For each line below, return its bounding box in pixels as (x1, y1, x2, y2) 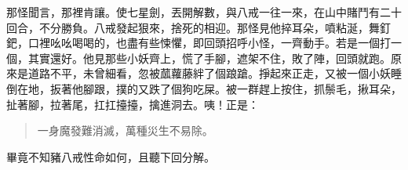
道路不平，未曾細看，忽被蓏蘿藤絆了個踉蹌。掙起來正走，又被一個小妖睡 (27, 65, 402, 81)
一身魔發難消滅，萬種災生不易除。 (37, 122, 213, 139)
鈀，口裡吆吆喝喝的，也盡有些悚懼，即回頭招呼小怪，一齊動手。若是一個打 (6, 34, 391, 51)
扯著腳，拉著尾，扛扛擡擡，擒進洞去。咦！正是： (6, 96, 259, 112)
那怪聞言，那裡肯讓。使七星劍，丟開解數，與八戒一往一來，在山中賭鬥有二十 (6, 4, 402, 20)
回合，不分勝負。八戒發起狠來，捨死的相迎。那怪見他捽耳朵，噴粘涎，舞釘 (6, 19, 391, 35)
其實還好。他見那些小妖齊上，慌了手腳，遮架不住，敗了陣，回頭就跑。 (27, 49, 391, 66)
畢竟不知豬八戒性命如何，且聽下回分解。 (6, 148, 215, 165)
